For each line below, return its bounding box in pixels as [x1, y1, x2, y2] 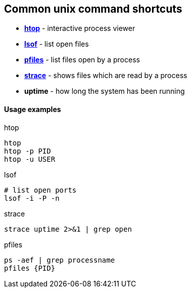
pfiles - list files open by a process [24, 55, 140, 64]
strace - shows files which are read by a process [24, 71, 187, 80]
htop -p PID [4, 147, 51, 155]
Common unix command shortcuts [4, 3, 182, 15]
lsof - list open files [24, 40, 89, 49]
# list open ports [4, 186, 77, 194]
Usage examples [4, 105, 61, 114]
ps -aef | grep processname [4, 255, 115, 264]
